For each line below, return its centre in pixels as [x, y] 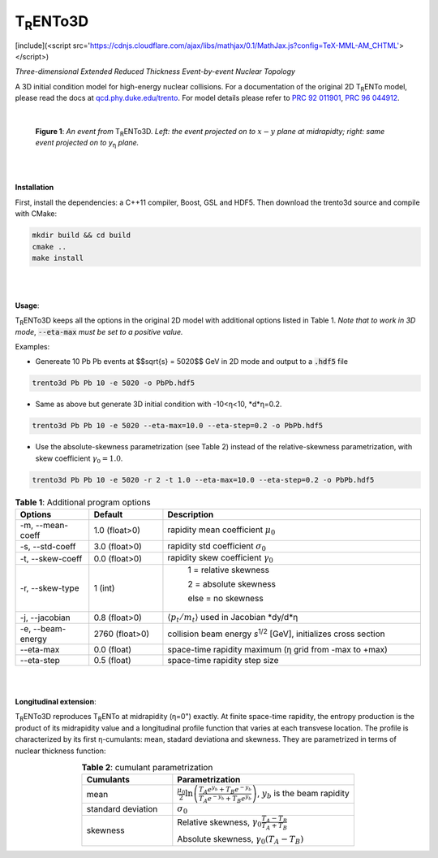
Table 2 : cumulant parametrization [147, 768]
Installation [34, 188]
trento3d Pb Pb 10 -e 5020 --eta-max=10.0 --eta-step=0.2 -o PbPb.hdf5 [178, 426]
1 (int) [104, 587]
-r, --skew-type [49, 587]
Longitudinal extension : [56, 701]
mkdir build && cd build [82, 235]
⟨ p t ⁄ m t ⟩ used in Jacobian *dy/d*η [233, 617]
